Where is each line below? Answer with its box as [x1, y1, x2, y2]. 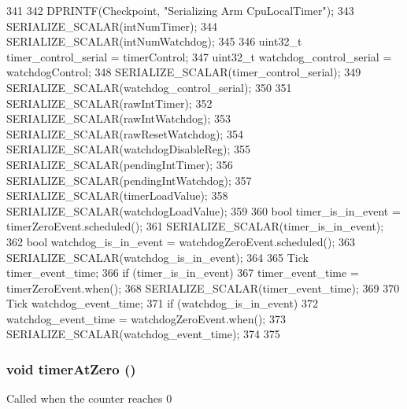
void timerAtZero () [6, 359, 136, 378]
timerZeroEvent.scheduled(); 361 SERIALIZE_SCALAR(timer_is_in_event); [6, 218, 384, 234]
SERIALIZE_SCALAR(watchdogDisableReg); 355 [6, 141, 251, 157]
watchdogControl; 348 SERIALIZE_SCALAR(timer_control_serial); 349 [6, 64, 361, 80]
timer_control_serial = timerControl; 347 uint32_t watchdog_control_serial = [6, 48, 392, 64]
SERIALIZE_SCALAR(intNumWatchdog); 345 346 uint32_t [6, 33, 302, 50]
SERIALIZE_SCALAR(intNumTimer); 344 [6, 17, 218, 34]
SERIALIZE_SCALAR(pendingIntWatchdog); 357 [6, 171, 252, 188]
